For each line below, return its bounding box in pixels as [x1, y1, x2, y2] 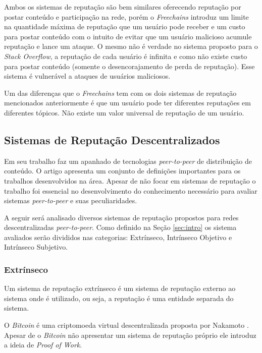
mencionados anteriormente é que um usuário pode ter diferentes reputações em [4, 97, 251, 108]
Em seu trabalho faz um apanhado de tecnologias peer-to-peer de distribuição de [4, 155, 252, 166]
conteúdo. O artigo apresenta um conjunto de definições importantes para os [4, 165, 241, 176]
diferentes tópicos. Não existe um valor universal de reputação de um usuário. [4, 107, 244, 117]
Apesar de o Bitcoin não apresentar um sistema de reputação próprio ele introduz [4, 329, 256, 340]
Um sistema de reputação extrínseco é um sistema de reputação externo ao [4, 283, 236, 293]
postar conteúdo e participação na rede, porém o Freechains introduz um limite [4, 11, 249, 22]
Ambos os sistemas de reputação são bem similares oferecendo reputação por [4, 2, 241, 12]
